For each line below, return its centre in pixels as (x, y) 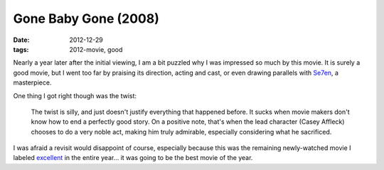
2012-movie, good (96, 49)
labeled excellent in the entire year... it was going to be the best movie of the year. (133, 158)
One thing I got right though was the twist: (75, 95)
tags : (21, 49)
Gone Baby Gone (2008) (86, 18)
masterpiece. (32, 83)
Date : (21, 40)
